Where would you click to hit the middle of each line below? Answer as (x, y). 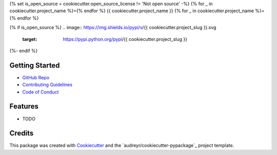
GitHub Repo (36, 77)
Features (24, 107)
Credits (22, 133)
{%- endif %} (24, 51)
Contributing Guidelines (47, 85)
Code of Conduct (41, 92)
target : (30, 39)
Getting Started (35, 65)
